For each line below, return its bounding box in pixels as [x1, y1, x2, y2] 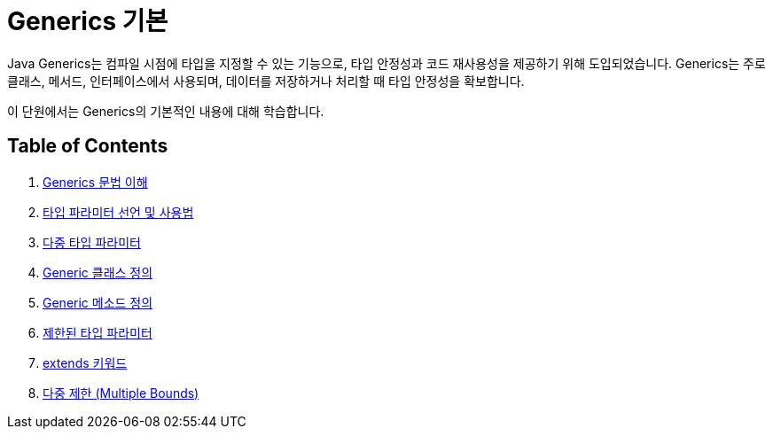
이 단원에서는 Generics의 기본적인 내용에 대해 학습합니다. [7, 103, 324, 119]
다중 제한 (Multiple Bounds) [43, 385, 199, 401]
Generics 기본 [7, 6, 168, 36]
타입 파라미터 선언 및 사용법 [43, 204, 194, 220]
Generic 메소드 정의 [43, 294, 153, 310]
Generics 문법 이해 [43, 174, 148, 190]
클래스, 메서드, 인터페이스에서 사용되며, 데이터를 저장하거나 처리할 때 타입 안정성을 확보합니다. [7, 73, 525, 89]
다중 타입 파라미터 [43, 234, 141, 250]
